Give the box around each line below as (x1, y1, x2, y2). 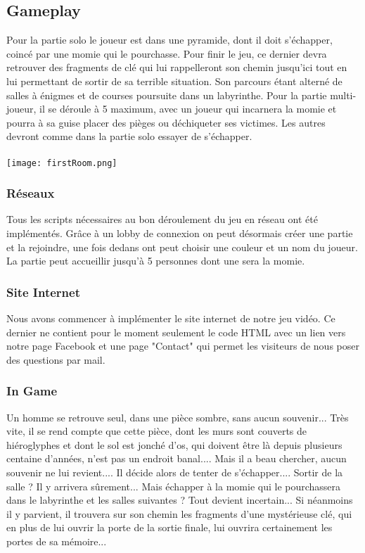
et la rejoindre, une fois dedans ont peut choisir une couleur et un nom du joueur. (6, 239, 358, 254)
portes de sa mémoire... (6, 533, 107, 548)
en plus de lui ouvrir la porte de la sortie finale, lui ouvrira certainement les (6, 520, 333, 535)
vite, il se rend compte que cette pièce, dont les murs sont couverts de (6, 424, 307, 438)
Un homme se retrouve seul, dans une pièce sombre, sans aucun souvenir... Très (6, 409, 349, 424)
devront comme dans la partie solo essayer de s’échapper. (6, 129, 252, 144)
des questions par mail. (6, 352, 105, 367)
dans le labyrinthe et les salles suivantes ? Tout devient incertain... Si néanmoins (6, 492, 353, 507)
